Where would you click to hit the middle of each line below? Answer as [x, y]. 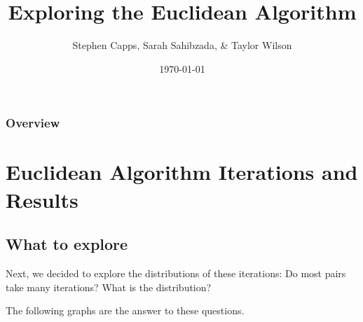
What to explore [67, 244]
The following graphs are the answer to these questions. [125, 310]
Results [42, 199]
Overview [33, 123]
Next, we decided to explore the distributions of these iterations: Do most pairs [176, 273]
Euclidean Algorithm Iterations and [182, 172]
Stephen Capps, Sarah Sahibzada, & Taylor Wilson [182, 45]
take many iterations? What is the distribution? [109, 287]
